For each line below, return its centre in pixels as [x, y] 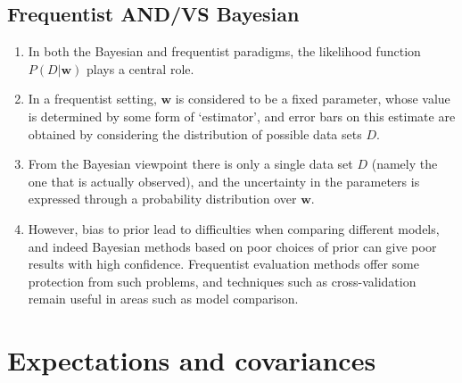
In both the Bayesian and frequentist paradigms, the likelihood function [224, 51]
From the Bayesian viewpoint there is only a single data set [190, 164]
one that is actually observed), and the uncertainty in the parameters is [224, 181]
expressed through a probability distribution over [162, 199]
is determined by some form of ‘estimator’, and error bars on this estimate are [242, 116]
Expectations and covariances [192, 360]
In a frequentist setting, [92, 99]
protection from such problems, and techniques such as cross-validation [222, 281]
